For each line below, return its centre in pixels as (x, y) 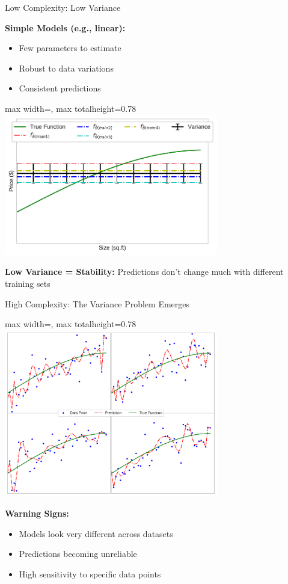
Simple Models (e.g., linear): (65, 27)
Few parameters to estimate (70, 48)
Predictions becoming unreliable (78, 554)
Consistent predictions (60, 88)
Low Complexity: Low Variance (63, 7)
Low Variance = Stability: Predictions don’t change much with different (144, 272)
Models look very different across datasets (96, 533)
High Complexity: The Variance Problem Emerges (97, 303)
